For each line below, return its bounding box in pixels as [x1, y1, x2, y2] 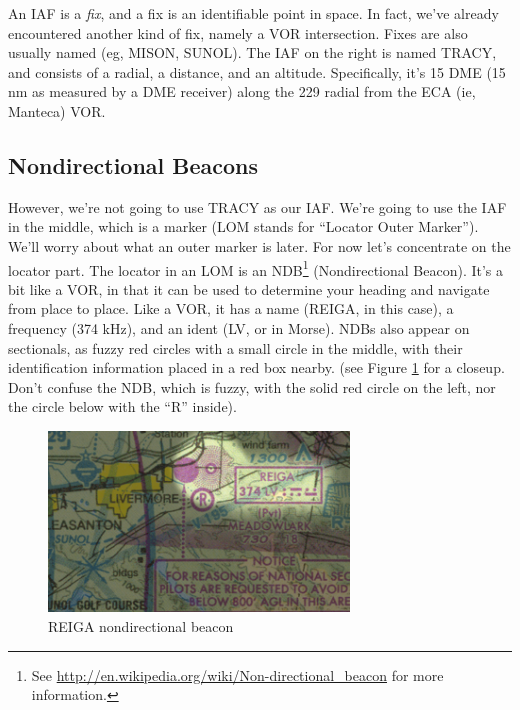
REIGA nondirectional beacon [48, 615, 234, 636]
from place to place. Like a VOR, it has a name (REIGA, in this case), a [8, 298, 454, 319]
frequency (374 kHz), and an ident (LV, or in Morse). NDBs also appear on [8, 317, 470, 338]
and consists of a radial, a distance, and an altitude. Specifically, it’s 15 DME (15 [8, 61, 506, 82]
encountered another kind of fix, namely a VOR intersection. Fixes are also [8, 22, 468, 43]
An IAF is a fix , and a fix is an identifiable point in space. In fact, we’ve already [8, 3, 499, 23]
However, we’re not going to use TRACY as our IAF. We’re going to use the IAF [8, 196, 507, 217]
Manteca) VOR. [8, 100, 106, 121]
